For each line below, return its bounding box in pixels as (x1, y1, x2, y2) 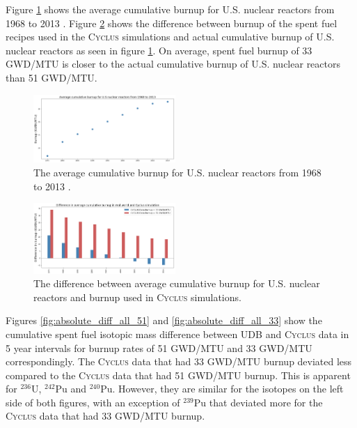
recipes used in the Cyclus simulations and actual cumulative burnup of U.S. (6, 29, 335, 44)
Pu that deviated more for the (193, 395, 323, 409)
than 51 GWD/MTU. (6, 70, 97, 84)
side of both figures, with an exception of (6, 395, 180, 409)
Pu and (55, 381, 87, 396)
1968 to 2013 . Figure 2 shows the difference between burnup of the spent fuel (6, 15, 338, 30)
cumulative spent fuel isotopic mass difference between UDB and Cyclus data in (6, 326, 349, 341)
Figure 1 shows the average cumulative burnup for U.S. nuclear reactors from (6, 2, 335, 16)
